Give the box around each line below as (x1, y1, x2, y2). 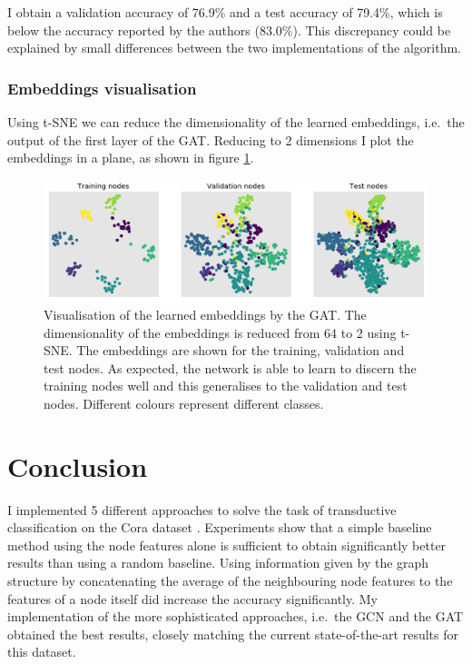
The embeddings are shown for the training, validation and (76, 341, 405, 360)
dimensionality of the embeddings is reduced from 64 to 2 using (44, 322, 397, 342)
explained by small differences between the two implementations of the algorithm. (7, 38, 461, 57)
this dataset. (7, 642, 76, 661)
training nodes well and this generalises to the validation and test (44, 376, 408, 395)
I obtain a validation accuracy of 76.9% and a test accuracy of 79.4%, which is (7, 3, 443, 21)
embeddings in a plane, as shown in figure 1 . (7, 148, 254, 167)
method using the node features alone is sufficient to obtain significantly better (7, 535, 447, 554)
